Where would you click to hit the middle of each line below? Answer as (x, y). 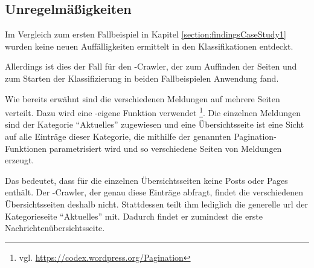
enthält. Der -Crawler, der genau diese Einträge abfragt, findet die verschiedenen (154, 192)
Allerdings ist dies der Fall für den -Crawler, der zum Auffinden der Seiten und (151, 66)
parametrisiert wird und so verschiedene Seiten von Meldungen (165, 148)
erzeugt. (20, 160)
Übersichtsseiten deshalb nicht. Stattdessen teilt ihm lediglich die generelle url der (156, 204)
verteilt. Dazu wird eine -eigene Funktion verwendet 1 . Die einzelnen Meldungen (153, 112)
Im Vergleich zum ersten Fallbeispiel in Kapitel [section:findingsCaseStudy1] (146, 34)
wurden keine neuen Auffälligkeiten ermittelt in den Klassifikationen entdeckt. (149, 46)
